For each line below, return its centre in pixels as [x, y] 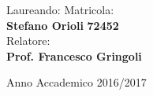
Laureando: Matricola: [60, 9]
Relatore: [28, 41]
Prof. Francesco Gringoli [74, 55]
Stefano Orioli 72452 [63, 25]
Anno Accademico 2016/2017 [76, 82]
